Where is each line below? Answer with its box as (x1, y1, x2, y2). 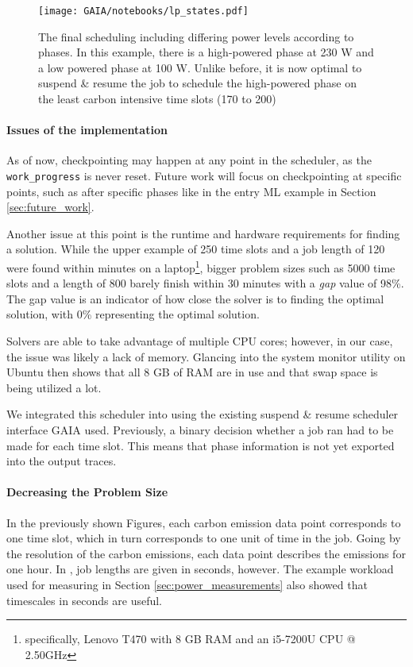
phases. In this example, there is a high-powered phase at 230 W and (38, 44, 374, 60)
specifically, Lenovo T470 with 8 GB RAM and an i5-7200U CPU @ (25, 630, 356, 647)
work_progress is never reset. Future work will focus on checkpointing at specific (6, 168, 402, 184)
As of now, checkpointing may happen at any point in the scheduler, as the (6, 152, 372, 168)
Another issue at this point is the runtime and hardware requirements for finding (6, 225, 400, 241)
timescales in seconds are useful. (6, 592, 162, 608)
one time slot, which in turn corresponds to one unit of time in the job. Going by (6, 530, 401, 546)
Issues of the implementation (6, 121, 168, 138)
